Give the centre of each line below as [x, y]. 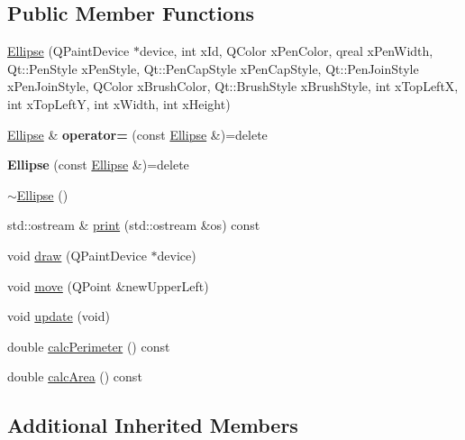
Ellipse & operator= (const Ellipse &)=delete [137, 134]
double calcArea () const [75, 376]
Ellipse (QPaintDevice [68, 51]
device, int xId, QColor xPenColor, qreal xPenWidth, [286, 51]
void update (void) [59, 316]
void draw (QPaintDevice [77, 255]
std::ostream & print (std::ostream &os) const [134, 225]
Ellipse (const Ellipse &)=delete [98, 165]
